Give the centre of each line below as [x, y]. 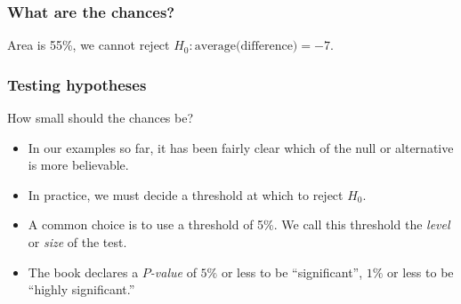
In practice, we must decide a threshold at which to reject [186, 194]
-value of [173, 272]
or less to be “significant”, [292, 272]
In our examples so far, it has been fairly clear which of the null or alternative [241, 147]
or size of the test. [77, 242]
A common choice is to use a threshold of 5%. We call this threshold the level [239, 224]
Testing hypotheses [77, 84]
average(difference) [246, 47]
